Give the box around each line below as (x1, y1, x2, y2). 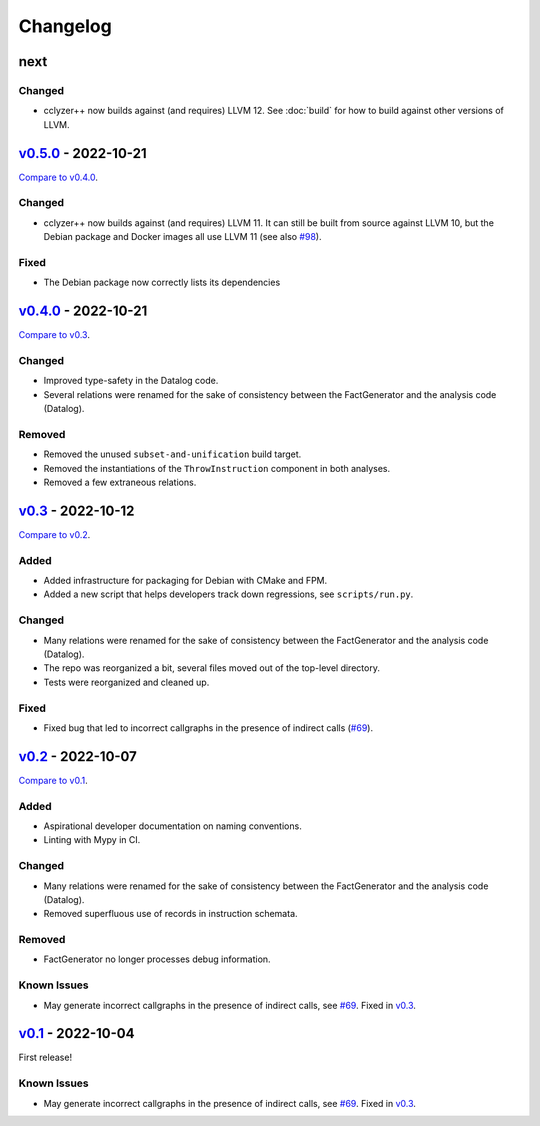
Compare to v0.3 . (18, 329, 90, 341)
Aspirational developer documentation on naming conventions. (43, 820, 302, 832)
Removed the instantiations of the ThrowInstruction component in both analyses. (43, 462, 390, 474)
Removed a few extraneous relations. (43, 476, 197, 489)
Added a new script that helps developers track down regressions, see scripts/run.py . (43, 588, 414, 600)
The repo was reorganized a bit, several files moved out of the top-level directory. (43, 662, 380, 674)
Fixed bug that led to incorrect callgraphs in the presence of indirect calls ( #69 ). (43, 721, 374, 734)
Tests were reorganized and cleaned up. (43, 676, 210, 688)
